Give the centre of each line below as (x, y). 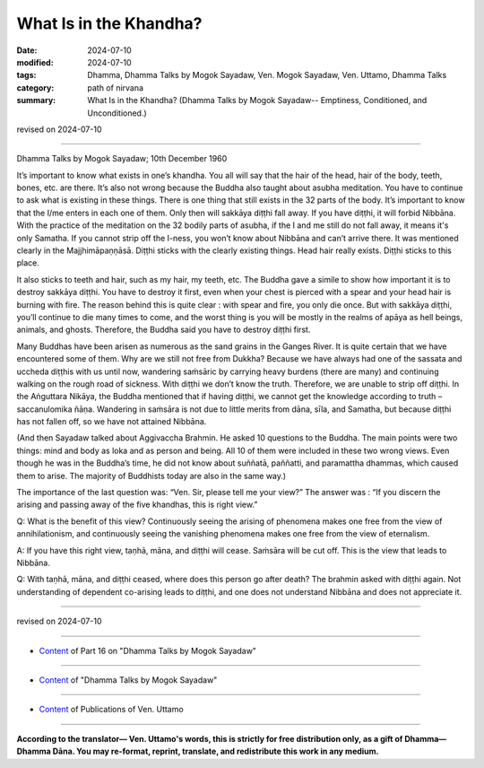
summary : (36, 100)
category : (35, 87)
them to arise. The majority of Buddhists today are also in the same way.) (151, 476)
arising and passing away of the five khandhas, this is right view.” (137, 505)
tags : (26, 75)
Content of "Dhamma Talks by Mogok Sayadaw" (128, 680)
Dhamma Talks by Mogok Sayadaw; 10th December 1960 (122, 159)
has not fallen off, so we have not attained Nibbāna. (112, 422)
